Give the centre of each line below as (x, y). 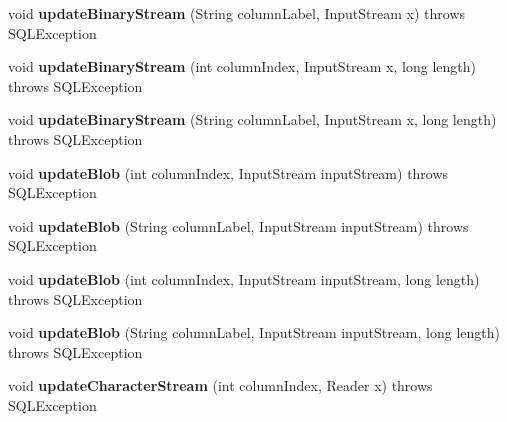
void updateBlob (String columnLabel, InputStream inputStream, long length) (254, 332)
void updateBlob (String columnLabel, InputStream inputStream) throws (238, 225)
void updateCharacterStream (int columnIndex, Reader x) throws (220, 385)
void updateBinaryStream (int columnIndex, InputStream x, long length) (242, 66)
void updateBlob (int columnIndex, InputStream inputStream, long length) (244, 278)
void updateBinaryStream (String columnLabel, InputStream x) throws (237, 13)
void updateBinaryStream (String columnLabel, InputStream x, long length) (252, 119)
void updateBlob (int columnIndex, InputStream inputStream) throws (228, 172)
